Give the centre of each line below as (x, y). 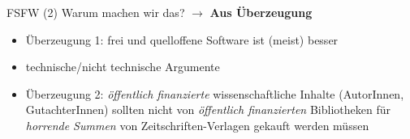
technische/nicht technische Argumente (123, 67)
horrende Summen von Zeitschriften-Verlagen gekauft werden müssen (197, 125)
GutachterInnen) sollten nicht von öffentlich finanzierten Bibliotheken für (208, 110)
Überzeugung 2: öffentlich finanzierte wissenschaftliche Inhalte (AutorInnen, (215, 93)
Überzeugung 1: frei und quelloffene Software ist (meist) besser (182, 39)
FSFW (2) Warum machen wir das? (96, 12)
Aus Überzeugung (261, 12)
